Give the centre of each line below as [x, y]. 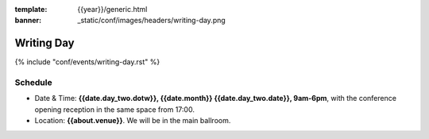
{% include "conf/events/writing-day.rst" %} [87, 62]
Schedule [33, 83]
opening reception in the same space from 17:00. [114, 109]
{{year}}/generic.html [112, 9]
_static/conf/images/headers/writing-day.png [151, 21]
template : [31, 9]
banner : [28, 21]
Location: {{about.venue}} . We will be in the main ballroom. [133, 121]
